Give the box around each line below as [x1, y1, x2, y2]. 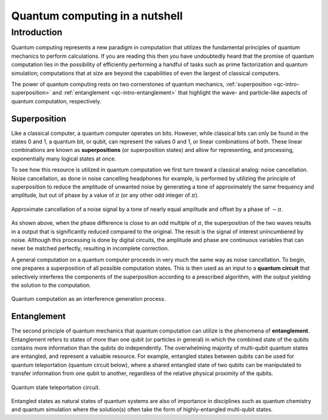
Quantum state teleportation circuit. [11, 384, 100, 391]
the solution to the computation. [11, 281, 91, 289]
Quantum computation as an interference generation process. [11, 295, 166, 303]
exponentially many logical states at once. [11, 155, 117, 162]
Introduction [11, 27, 63, 38]
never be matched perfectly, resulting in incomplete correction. [11, 245, 169, 252]
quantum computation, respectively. [11, 97, 101, 105]
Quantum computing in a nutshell [11, 9, 183, 22]
